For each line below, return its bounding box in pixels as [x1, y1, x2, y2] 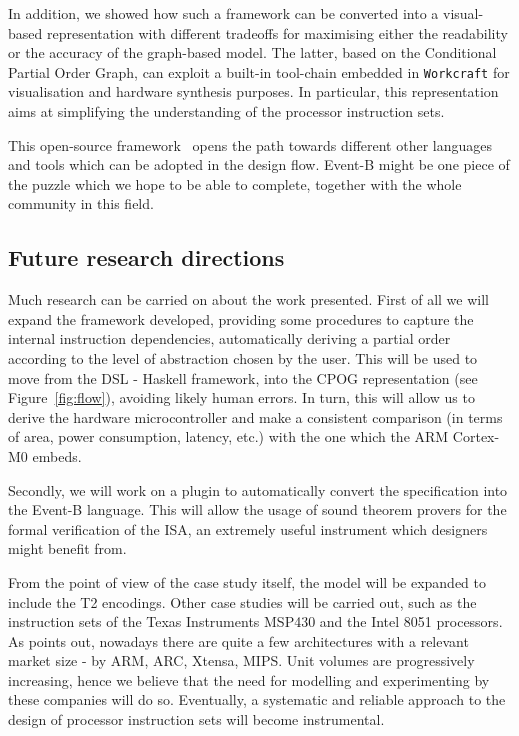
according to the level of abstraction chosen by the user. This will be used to [8, 347, 478, 368]
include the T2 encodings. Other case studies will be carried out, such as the [8, 591, 477, 612]
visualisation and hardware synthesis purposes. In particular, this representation [8, 81, 499, 102]
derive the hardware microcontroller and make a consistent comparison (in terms [8, 406, 503, 427]
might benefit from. [8, 538, 127, 559]
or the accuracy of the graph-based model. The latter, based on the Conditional [8, 42, 497, 63]
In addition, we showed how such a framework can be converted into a [8, 3, 439, 23]
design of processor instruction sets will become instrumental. [8, 709, 385, 730]
